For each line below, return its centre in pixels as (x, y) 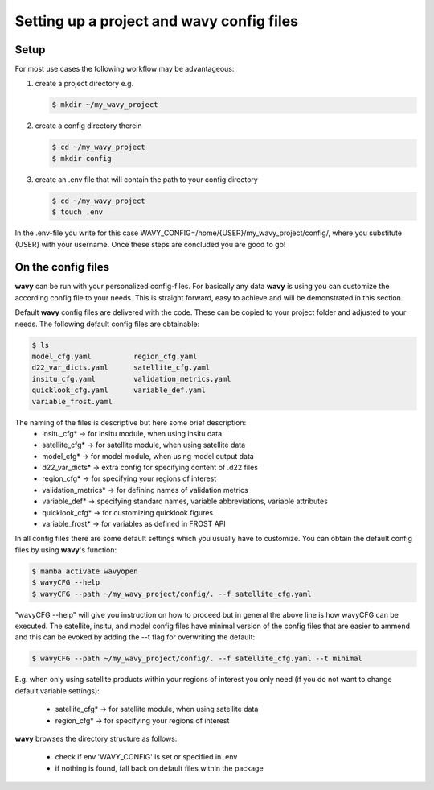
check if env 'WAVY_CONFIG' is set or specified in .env (146, 757)
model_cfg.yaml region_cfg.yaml (115, 356)
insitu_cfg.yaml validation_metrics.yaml (131, 379)
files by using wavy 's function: (66, 550)
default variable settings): (57, 691)
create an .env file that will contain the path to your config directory (147, 179)
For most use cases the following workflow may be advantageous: (125, 69)
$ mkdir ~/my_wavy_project (105, 105)
